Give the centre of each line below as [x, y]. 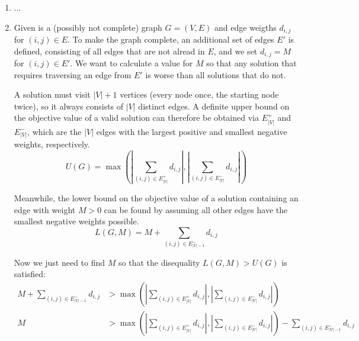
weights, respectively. [52, 144]
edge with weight [45, 209]
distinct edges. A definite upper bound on [214, 106]
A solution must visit [52, 94]
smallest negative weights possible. [76, 221]
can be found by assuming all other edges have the [196, 209]
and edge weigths [246, 27]
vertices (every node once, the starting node [199, 94]
